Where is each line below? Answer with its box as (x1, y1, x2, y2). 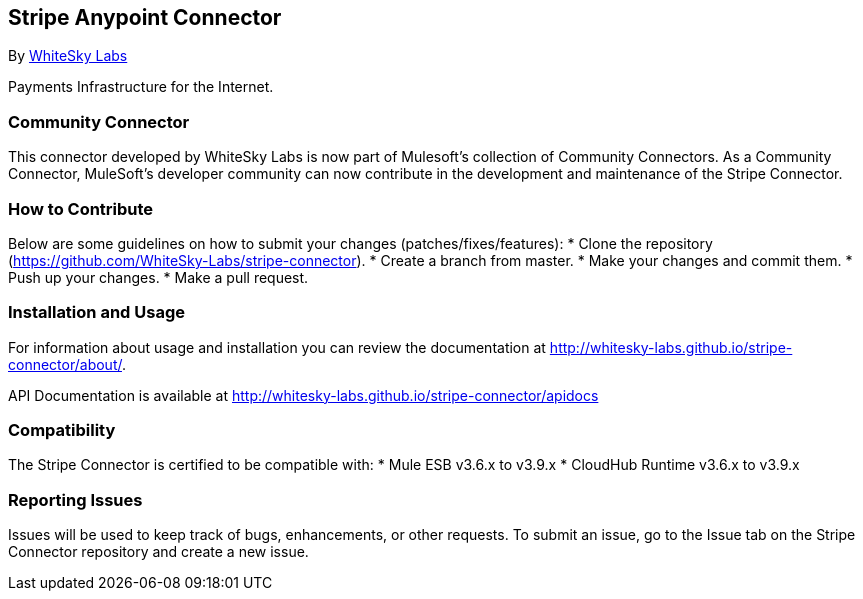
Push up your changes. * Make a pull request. (8, 268, 309, 286)
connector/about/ (8, 355, 122, 373)
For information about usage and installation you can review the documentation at (8, 338, 546, 356)
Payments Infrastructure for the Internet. (8, 78, 274, 96)
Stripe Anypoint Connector (8, 5, 282, 30)
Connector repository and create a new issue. (8, 543, 309, 561)
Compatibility (8, 420, 116, 441)
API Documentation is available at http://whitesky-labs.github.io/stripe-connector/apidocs (8, 386, 599, 404)
